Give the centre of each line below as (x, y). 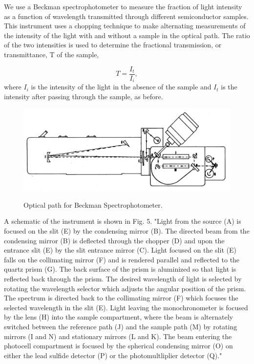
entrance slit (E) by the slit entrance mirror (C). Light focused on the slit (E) (120, 250)
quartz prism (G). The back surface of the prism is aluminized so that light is (120, 269)
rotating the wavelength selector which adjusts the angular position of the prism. (125, 288)
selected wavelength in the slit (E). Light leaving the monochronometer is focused (126, 307)
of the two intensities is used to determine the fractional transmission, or (113, 45)
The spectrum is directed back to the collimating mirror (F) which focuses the (121, 298)
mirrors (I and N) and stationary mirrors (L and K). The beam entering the (118, 336)
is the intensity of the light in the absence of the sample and (121, 87)
